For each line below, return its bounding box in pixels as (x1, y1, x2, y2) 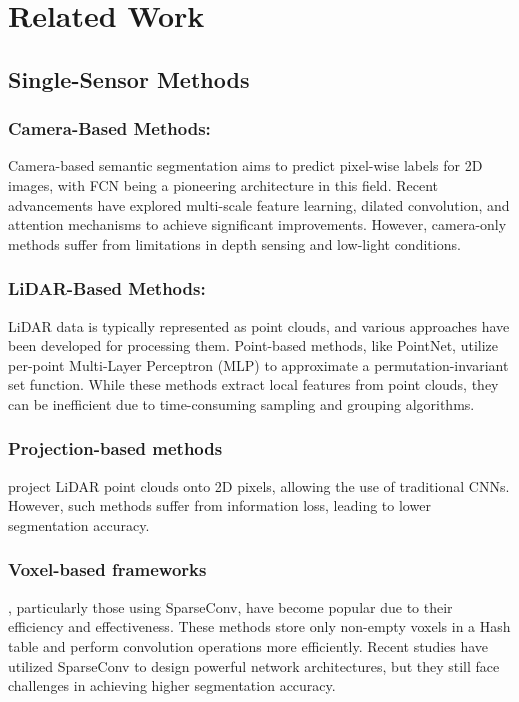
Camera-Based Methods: (8, 116, 211, 141)
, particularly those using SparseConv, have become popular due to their (8, 596, 453, 617)
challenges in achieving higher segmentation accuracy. (8, 675, 336, 696)
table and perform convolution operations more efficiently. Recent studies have (8, 635, 489, 656)
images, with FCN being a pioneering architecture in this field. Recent (8, 174, 438, 195)
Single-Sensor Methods (8, 63, 250, 94)
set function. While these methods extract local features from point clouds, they (8, 374, 499, 395)
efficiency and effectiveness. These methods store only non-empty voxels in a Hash (8, 616, 511, 637)
